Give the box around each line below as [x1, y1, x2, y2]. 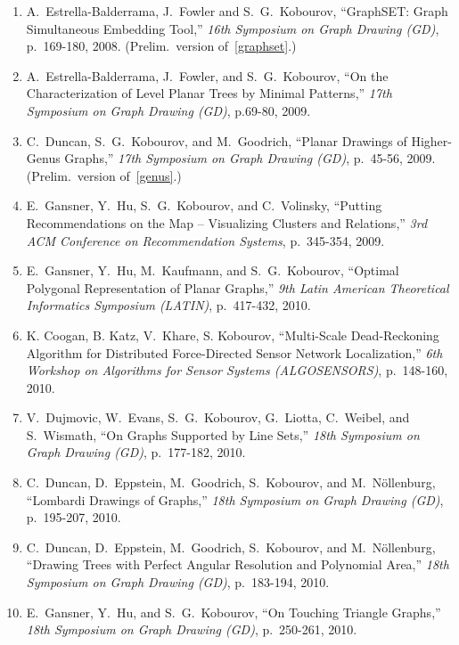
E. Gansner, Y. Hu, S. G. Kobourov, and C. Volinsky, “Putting [26, 196, 382, 215]
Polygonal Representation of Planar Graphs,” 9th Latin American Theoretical [26, 278, 449, 297]
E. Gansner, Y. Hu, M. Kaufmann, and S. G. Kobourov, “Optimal [26, 261, 399, 280]
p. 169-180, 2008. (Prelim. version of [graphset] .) [26, 37, 297, 55]
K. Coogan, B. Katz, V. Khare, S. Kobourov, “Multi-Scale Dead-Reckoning [26, 325, 439, 344]
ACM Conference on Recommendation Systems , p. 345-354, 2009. [26, 231, 385, 249]
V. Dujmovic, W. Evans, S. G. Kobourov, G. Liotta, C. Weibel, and [26, 408, 410, 427]
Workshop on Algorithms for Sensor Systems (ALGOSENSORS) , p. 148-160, [26, 361, 448, 380]
